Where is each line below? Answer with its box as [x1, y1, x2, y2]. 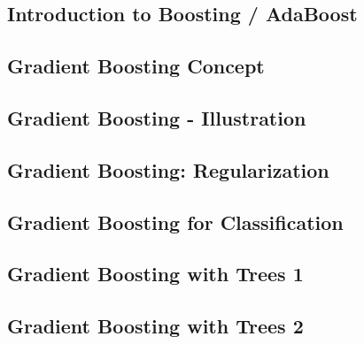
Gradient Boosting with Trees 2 [7, 312, 304, 340]
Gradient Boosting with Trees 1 [7, 260, 304, 287]
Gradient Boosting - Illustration [7, 103, 306, 131]
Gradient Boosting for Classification [7, 208, 344, 235]
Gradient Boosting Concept [7, 52, 265, 80]
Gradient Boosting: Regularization [7, 156, 329, 183]
